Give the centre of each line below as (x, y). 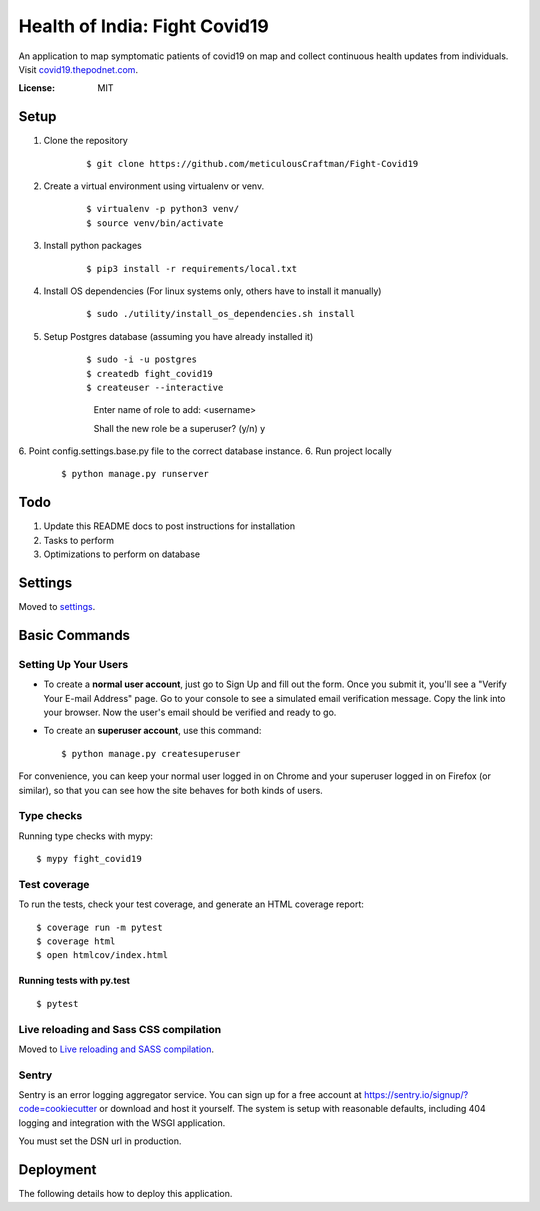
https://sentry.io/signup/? (416, 1095)
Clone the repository (86, 141)
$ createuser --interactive (155, 387)
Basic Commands (74, 635)
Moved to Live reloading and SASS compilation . (116, 1049)
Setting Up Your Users (73, 664)
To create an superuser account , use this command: (152, 731)
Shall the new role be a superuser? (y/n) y (179, 428)
